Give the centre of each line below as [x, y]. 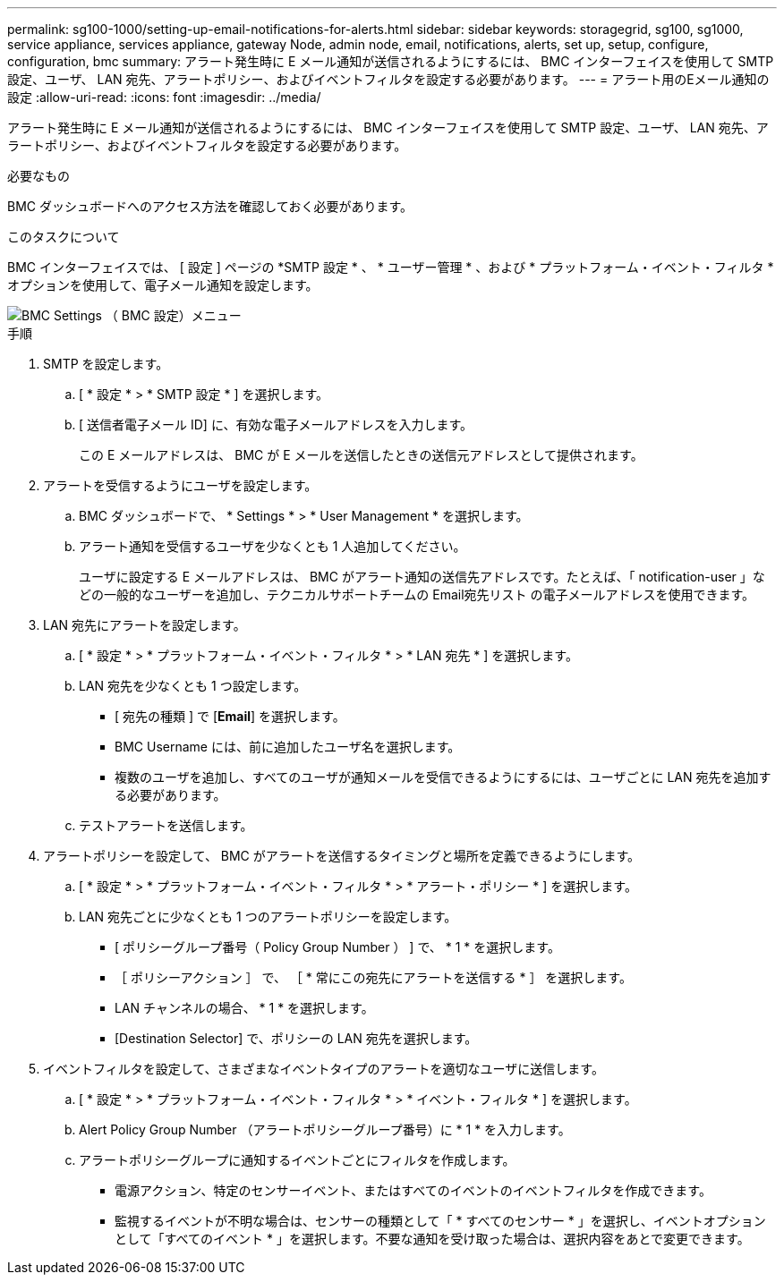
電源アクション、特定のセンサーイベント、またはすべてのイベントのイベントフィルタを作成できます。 [413, 1190]
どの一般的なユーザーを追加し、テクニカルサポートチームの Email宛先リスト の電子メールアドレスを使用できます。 [417, 594]
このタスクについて [64, 237]
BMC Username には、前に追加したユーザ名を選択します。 [288, 747]
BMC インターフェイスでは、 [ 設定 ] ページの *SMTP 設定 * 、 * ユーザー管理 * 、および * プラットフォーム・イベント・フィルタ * [391, 267]
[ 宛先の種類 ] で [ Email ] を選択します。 [230, 716]
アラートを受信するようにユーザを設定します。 [180, 485]
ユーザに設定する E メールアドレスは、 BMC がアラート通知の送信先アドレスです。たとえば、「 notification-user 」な [422, 577]
